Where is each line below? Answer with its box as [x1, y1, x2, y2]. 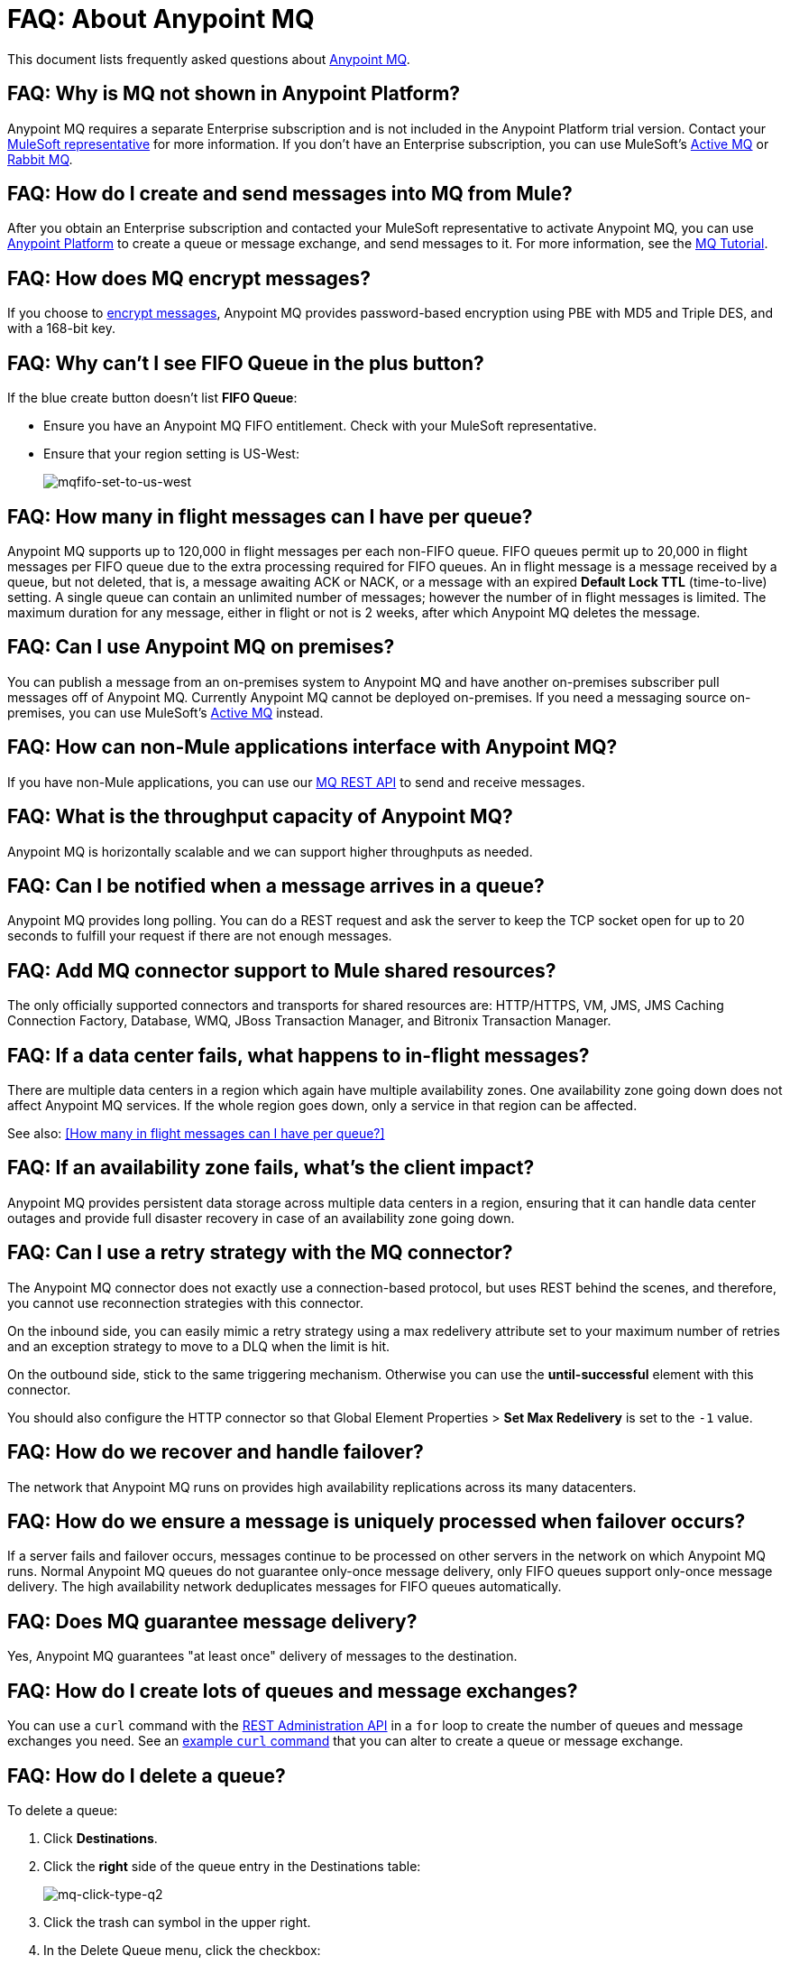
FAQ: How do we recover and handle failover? [7, 1441, 424, 1464]
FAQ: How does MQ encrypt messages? [7, 266, 371, 290]
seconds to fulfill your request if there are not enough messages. [7, 928, 392, 944]
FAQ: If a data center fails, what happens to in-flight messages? [7, 1043, 590, 1067]
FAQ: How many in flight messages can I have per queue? [7, 505, 533, 528]
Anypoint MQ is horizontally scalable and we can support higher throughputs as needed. [7, 843, 533, 859]
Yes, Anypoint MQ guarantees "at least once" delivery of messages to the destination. [7, 1648, 518, 1664]
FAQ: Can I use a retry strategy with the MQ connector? [7, 1241, 513, 1265]
